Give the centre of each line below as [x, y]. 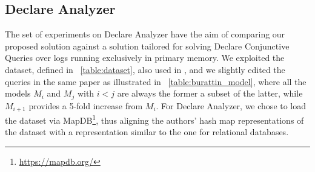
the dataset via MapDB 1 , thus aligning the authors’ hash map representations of [154, 119]
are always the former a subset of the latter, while [210, 93]
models [18, 93]
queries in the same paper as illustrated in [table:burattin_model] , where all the [156, 81]
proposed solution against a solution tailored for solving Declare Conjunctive [147, 46]
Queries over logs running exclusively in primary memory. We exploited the [145, 58]
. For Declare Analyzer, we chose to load [231, 105]
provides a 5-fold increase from [86, 105]
